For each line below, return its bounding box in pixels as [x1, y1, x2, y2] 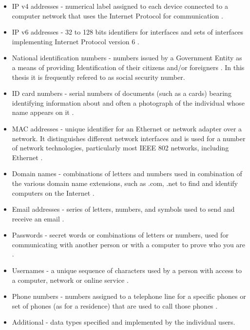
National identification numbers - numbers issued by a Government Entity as [12, 53, 242, 63]
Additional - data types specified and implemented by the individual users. [12, 317, 235, 327]
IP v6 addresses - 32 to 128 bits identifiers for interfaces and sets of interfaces [12, 27, 244, 37]
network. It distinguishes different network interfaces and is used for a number [12, 133, 246, 143]
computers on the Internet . [12, 187, 95, 198]
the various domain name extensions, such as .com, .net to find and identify [12, 178, 238, 188]
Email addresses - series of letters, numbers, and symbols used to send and [12, 204, 235, 214]
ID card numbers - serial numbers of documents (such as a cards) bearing [12, 88, 231, 98]
